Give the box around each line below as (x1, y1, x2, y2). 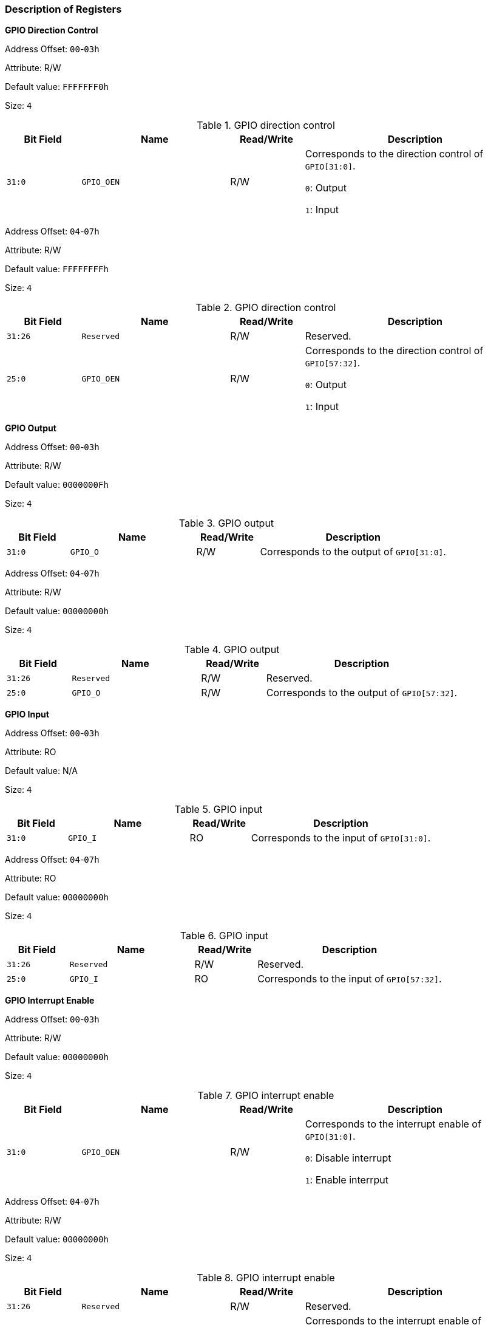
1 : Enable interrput (305, 1174, 388, 1186)
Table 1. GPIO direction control (197, 119, 335, 132)
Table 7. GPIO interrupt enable (197, 1089, 334, 1102)
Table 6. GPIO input (180, 930, 268, 942)
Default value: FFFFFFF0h (5, 81, 109, 92)
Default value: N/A (5, 765, 78, 776)
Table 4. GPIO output (184, 643, 280, 656)
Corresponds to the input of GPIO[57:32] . (257, 973, 442, 985)
